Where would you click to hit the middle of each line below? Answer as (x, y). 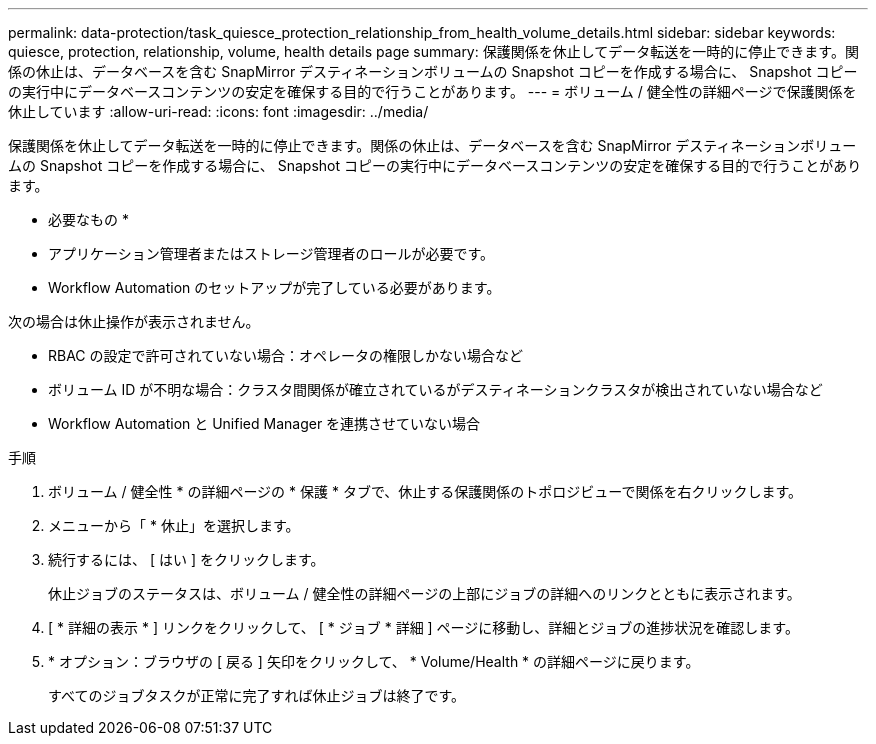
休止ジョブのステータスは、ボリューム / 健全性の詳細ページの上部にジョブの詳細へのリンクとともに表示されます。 (424, 593)
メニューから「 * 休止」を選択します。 (174, 525)
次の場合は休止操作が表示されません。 (134, 321)
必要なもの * (88, 219)
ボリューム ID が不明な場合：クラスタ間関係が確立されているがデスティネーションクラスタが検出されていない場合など (435, 389)
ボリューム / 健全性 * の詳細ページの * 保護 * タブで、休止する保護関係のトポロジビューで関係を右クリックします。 (425, 491)
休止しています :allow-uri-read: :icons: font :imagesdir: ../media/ (218, 111)
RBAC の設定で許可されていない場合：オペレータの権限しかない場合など (286, 355)
